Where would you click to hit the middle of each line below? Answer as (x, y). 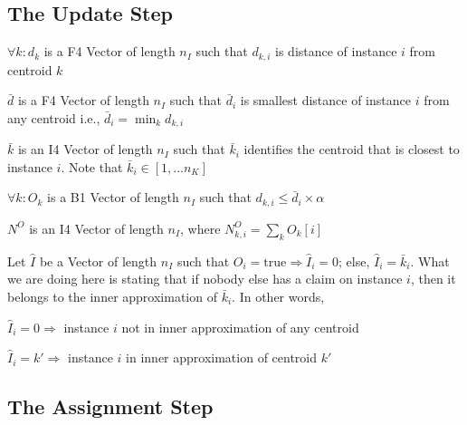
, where (200, 228)
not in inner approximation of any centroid (240, 327)
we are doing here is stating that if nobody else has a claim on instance (205, 279)
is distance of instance (336, 51)
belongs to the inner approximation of (112, 296)
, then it (433, 279)
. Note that (92, 166)
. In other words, (278, 296)
